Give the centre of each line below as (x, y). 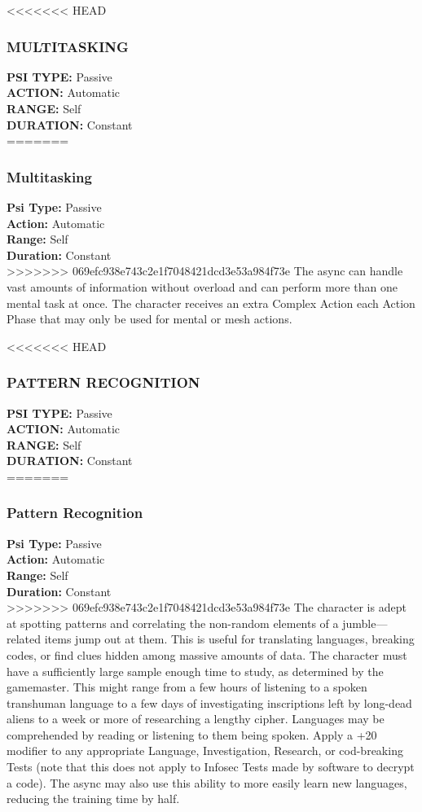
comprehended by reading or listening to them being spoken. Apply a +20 (192, 734)
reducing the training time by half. (93, 799)
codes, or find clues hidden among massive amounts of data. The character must (207, 654)
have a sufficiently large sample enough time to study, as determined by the (195, 671)
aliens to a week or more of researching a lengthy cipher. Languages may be (196, 719)
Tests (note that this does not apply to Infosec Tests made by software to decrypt (211, 767)
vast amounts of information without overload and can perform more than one (202, 286)
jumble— (365, 623)
